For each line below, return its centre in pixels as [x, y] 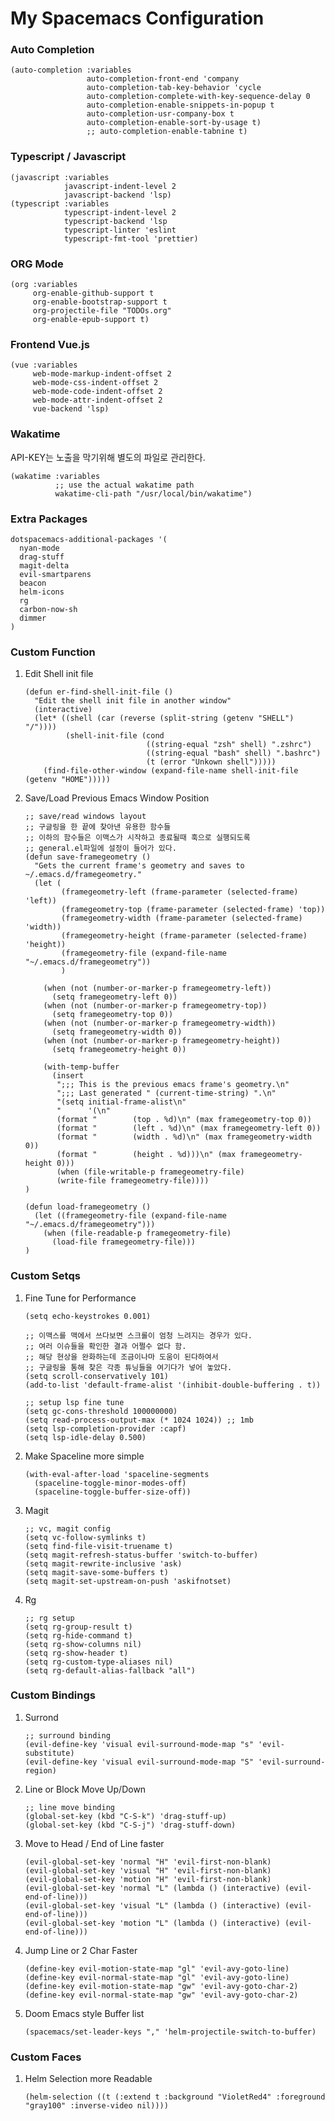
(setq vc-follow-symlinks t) [85, 1537]
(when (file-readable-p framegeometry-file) [137, 1233]
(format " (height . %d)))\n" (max [146, 1155]
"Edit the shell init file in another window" [133, 701]
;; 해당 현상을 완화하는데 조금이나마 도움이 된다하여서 [121, 1357]
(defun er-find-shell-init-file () [99, 692]
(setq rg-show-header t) [76, 1653]
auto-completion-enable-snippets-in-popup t [180, 105]
